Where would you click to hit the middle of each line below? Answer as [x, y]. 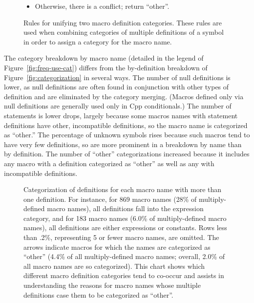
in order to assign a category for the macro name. [98, 41]
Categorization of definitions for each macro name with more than [123, 189]
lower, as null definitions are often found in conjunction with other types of [116, 87]
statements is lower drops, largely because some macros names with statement [121, 115]
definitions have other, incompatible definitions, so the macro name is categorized [126, 125]
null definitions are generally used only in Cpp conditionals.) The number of [118, 106]
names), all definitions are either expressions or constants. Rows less [125, 227]
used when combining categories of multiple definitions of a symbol [124, 32]
